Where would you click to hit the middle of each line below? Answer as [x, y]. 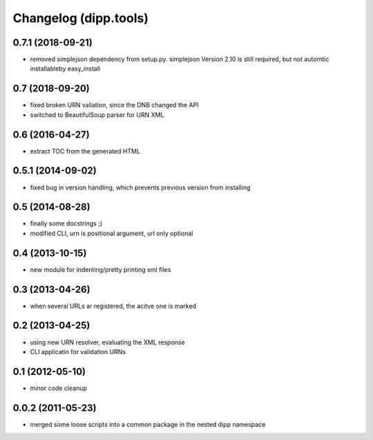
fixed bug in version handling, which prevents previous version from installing [140, 187]
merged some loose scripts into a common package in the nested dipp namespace [148, 424]
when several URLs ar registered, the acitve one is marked [113, 306]
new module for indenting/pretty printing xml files [101, 269]
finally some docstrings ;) [66, 223]
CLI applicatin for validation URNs [78, 351]
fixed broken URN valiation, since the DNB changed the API [114, 105]
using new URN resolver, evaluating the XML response [108, 342]
